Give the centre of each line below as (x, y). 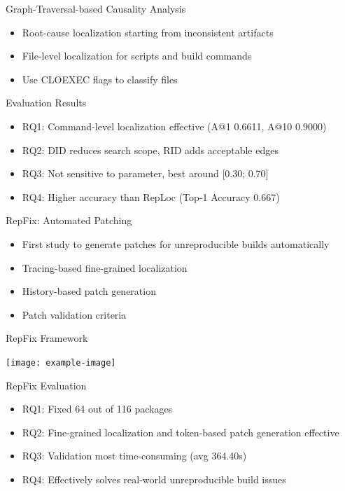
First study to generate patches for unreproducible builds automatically (176, 243)
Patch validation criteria (74, 314)
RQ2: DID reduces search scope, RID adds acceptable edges (150, 150)
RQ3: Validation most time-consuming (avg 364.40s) (134, 456)
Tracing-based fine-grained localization (105, 267)
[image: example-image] (61, 362)
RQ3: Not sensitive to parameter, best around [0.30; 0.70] (145, 173)
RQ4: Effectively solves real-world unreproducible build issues (154, 479)
